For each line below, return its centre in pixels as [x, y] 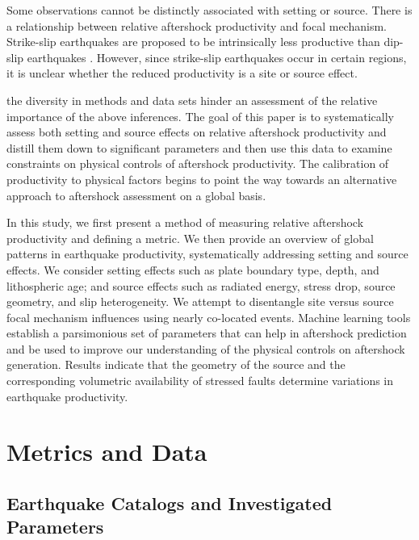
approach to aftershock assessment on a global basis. [136, 195]
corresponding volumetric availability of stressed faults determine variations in [200, 381]
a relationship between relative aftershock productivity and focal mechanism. [197, 25]
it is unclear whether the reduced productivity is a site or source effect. [182, 73]
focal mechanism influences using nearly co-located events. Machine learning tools [209, 317]
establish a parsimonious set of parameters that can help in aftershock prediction [207, 333]
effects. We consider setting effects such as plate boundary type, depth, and [193, 269]
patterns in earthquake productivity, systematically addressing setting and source [207, 254]
